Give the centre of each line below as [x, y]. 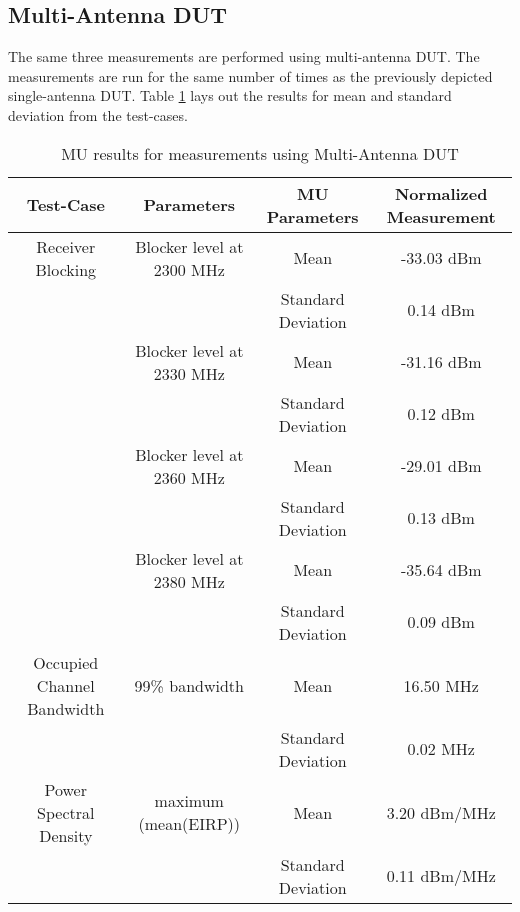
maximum [189, 801]
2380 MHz [189, 581]
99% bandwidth [189, 685]
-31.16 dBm [441, 362]
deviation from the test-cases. [98, 114]
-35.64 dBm [441, 570]
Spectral [66, 812]
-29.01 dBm [441, 466]
